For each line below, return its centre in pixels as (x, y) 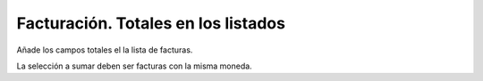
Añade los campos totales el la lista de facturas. (105, 50)
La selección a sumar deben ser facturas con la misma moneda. (134, 66)
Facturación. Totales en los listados (151, 23)
